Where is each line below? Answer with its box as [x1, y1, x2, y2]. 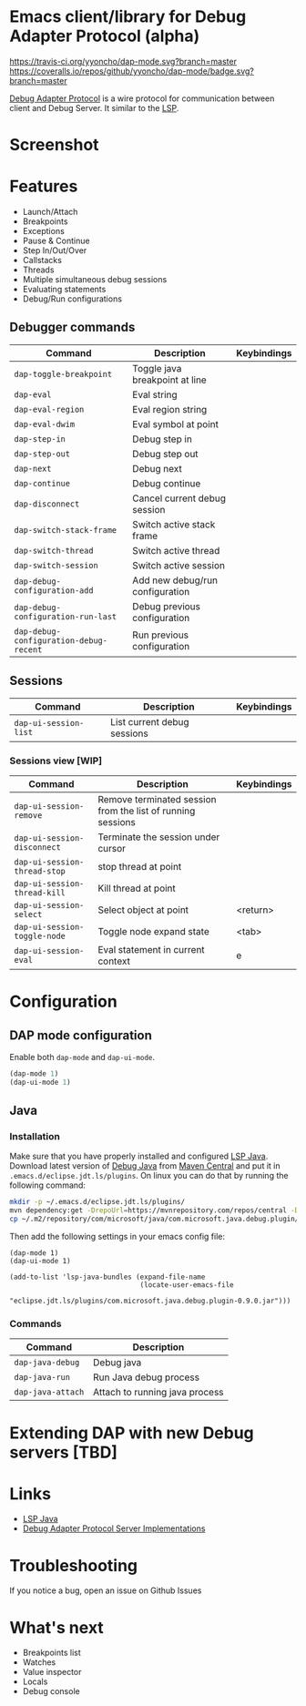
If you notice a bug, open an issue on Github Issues [9, 1585, 202, 1596]
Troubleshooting [9, 1555, 138, 1576]
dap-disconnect [14, 498, 80, 509]
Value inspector [22, 1667, 82, 1678]
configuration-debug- [14, 635, 107, 646]
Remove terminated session [97, 792, 217, 805]
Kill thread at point [97, 882, 176, 894]
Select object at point [97, 904, 189, 916]
